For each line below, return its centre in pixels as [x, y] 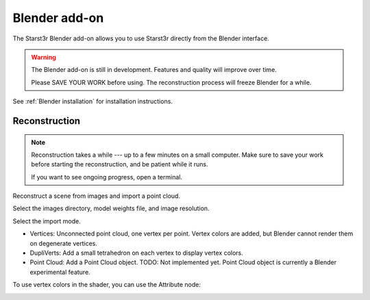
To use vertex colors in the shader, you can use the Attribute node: [107, 285]
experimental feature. [60, 272]
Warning [44, 57]
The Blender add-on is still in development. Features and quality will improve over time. [154, 70]
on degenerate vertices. [63, 243]
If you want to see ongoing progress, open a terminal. [107, 177]
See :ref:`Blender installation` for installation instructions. [92, 101]
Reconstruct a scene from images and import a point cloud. [97, 196]
